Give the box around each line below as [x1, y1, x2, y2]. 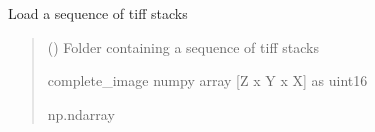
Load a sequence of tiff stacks [8, 3, 188, 23]
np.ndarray [47, 103, 115, 124]
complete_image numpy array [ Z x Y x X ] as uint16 [47, 70, 368, 91]
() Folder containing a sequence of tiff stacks [47, 36, 319, 57]
